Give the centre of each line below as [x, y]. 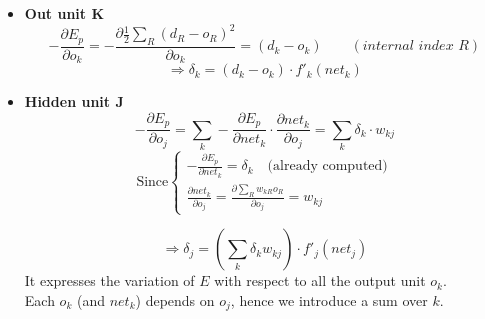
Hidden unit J [74, 101]
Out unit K [64, 13]
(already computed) [327, 166]
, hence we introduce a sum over [329, 300]
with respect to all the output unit [320, 280]
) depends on [175, 300]
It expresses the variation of [109, 280]
